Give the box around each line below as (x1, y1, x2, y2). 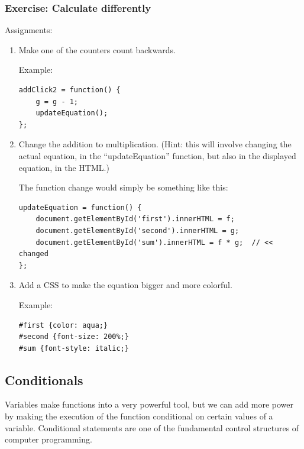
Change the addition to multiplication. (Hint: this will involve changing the (18, 138, 292, 150)
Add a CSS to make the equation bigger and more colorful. (18, 279, 232, 291)
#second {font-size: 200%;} (18, 332, 129, 341)
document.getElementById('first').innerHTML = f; (35, 215, 235, 224)
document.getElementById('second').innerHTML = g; (35, 226, 240, 235)
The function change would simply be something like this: (18, 181, 228, 193)
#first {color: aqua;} (18, 321, 108, 330)
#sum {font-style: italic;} (18, 344, 129, 353)
